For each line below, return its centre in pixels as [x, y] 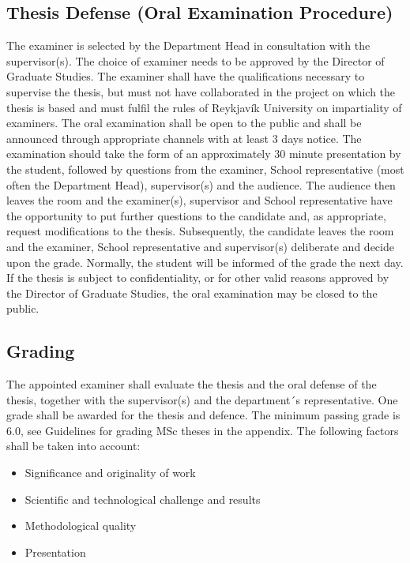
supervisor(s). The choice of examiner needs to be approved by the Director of [196, 60]
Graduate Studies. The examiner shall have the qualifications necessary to [186, 76]
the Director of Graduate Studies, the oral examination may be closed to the [192, 293]
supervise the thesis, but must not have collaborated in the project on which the [201, 91]
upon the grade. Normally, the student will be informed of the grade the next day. [205, 262]
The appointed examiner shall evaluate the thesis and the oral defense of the [192, 384]
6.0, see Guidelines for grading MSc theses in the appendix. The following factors [203, 430]
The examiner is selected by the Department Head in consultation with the [188, 45]
